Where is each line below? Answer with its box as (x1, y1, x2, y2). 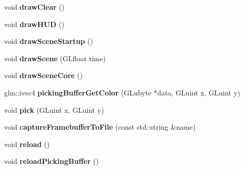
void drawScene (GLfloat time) (4, 53, 106, 63)
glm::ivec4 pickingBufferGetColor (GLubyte (4, 87, 152, 98)
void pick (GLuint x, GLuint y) (4, 104, 104, 115)
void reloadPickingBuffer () (4, 156, 99, 166)
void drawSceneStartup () (4, 36, 93, 46)
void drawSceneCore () (4, 70, 83, 81)
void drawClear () (4, 2, 65, 12)
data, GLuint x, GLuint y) (157, 87, 240, 98)
